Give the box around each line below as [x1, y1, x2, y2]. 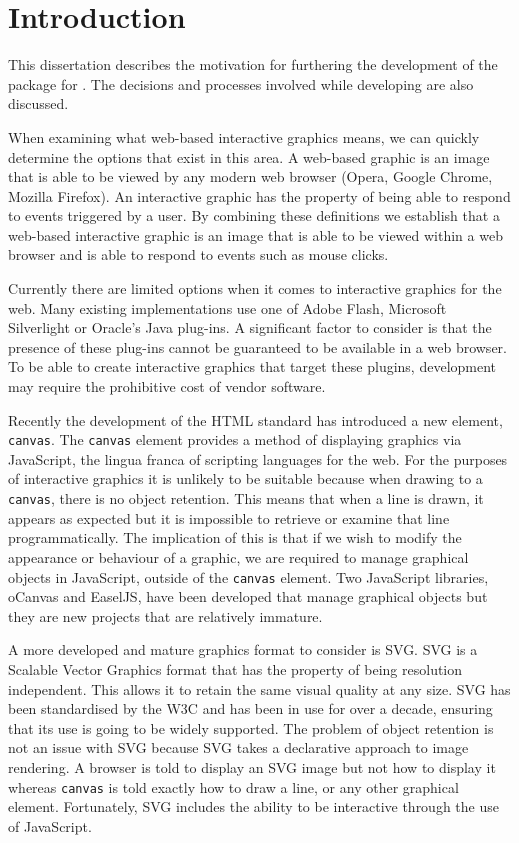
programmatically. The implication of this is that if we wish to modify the [8, 527, 462, 548]
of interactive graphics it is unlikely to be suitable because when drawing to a [8, 468, 483, 489]
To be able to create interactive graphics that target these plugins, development [8, 356, 497, 377]
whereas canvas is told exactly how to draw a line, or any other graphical [8, 776, 459, 797]
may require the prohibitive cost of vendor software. [8, 376, 326, 397]
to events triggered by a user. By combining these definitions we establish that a [8, 205, 500, 226]
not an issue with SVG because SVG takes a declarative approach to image [8, 737, 469, 758]
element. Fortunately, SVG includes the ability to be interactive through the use [8, 796, 499, 817]
